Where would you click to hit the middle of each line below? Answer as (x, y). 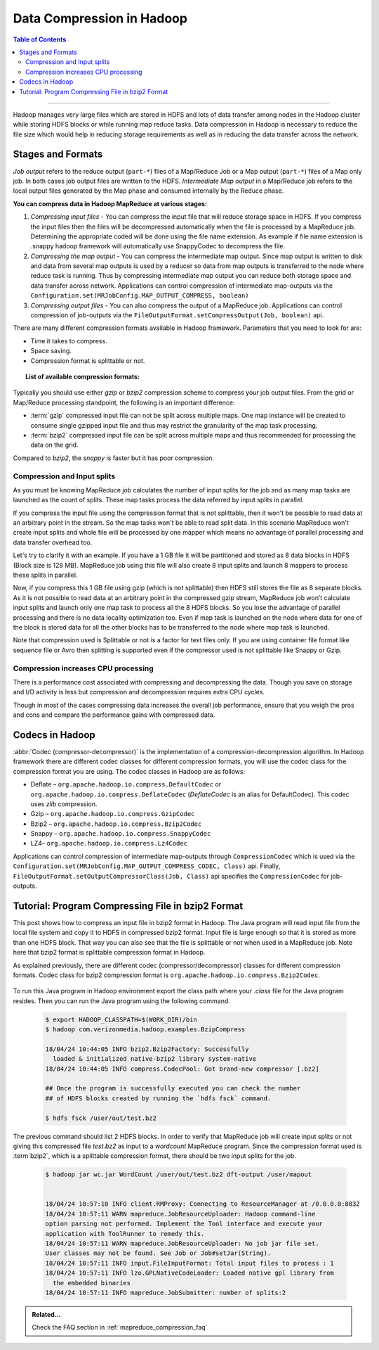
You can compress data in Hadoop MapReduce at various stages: (110, 203)
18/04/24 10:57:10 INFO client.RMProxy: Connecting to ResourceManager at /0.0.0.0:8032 (203, 1204)
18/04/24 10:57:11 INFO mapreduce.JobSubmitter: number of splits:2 (166, 1293)
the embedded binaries (92, 1283)
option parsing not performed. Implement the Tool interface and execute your (184, 1224)
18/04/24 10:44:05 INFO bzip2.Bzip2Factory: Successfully (147, 1049)
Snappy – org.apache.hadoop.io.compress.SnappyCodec (121, 834)
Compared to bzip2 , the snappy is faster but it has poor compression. (113, 458)
